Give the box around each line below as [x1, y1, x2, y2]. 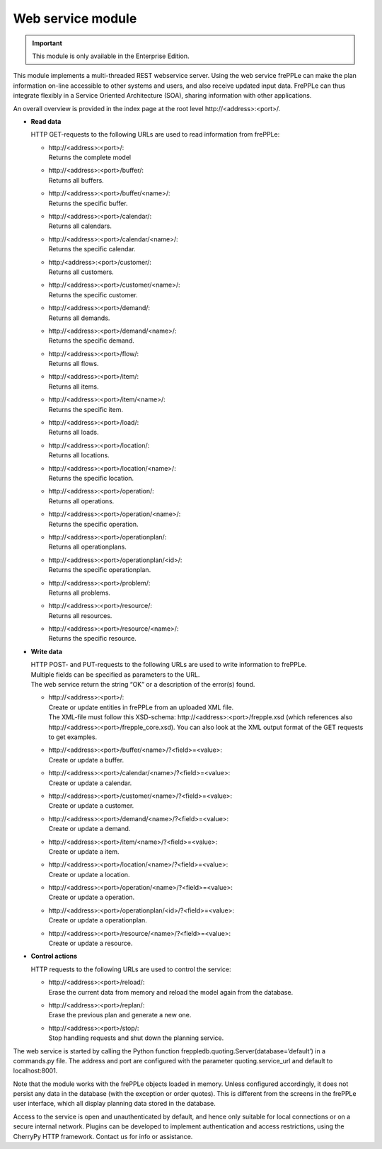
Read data [30, 117, 62, 125]
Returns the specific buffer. [48, 199, 128, 207]
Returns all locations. [48, 451, 110, 459]
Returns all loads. [48, 428, 99, 437]
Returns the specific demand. [48, 336, 134, 345]
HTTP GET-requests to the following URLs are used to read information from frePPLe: [30, 130, 280, 139]
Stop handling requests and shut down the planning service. [48, 1034, 224, 1042]
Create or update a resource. [48, 939, 133, 948]
